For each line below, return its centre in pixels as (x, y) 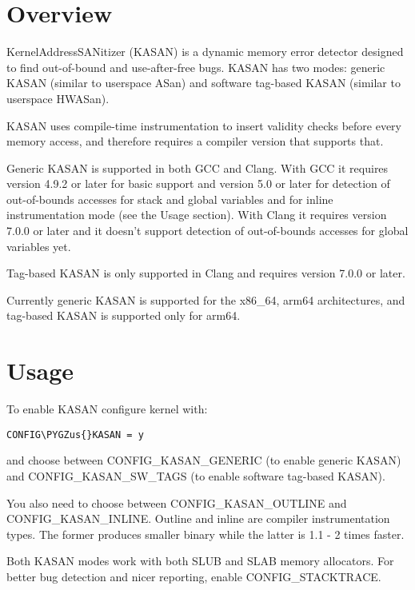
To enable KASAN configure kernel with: (107, 409)
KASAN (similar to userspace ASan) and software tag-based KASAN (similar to (204, 83)
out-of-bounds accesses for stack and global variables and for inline (170, 199)
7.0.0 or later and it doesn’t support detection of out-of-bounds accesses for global (207, 231)
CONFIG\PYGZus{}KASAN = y (75, 435)
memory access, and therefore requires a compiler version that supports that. (195, 141)
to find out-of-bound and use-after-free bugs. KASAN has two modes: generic (196, 67)
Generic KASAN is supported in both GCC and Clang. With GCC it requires (198, 167)
